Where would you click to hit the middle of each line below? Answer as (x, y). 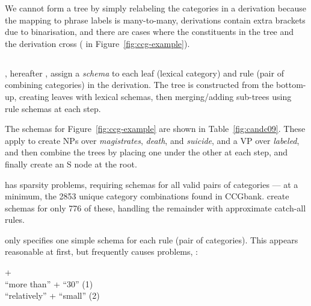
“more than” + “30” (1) (49, 283)
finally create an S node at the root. (71, 164)
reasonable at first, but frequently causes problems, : (101, 251)
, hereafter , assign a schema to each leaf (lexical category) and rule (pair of (144, 73)
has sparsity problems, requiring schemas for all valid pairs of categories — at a (152, 184)
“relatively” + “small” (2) (52, 295)
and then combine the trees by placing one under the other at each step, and (146, 152)
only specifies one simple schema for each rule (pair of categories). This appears (152, 239)
